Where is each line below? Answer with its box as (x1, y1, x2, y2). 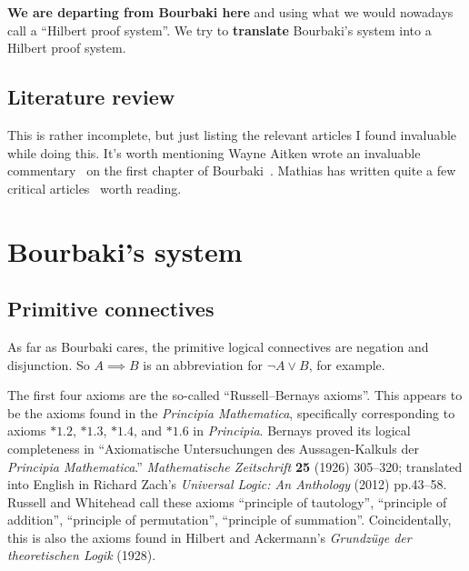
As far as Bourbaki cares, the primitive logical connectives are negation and (7, 336, 429, 356)
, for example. (308, 355, 385, 374)
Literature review (7, 83, 175, 111)
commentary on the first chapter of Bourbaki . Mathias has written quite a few (7, 161, 456, 180)
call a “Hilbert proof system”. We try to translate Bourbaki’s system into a (7, 20, 432, 39)
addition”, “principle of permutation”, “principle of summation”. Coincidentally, (7, 510, 452, 529)
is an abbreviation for (143, 355, 263, 374)
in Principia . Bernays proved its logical (193, 421, 411, 440)
